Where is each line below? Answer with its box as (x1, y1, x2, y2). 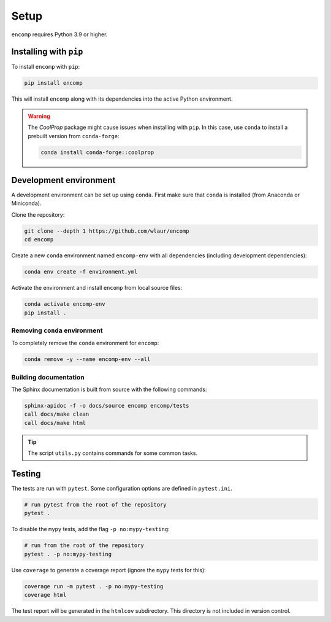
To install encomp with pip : (11, 63, 80, 71)
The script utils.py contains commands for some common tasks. (28, 449, 198, 457)
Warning (28, 112, 50, 120)
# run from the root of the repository (24, 542, 144, 549)
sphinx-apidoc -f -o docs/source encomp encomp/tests (24, 402, 189, 409)
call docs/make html (24, 419, 86, 426)
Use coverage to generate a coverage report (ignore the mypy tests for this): (11, 566, 207, 573)
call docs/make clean (24, 411, 89, 418)
